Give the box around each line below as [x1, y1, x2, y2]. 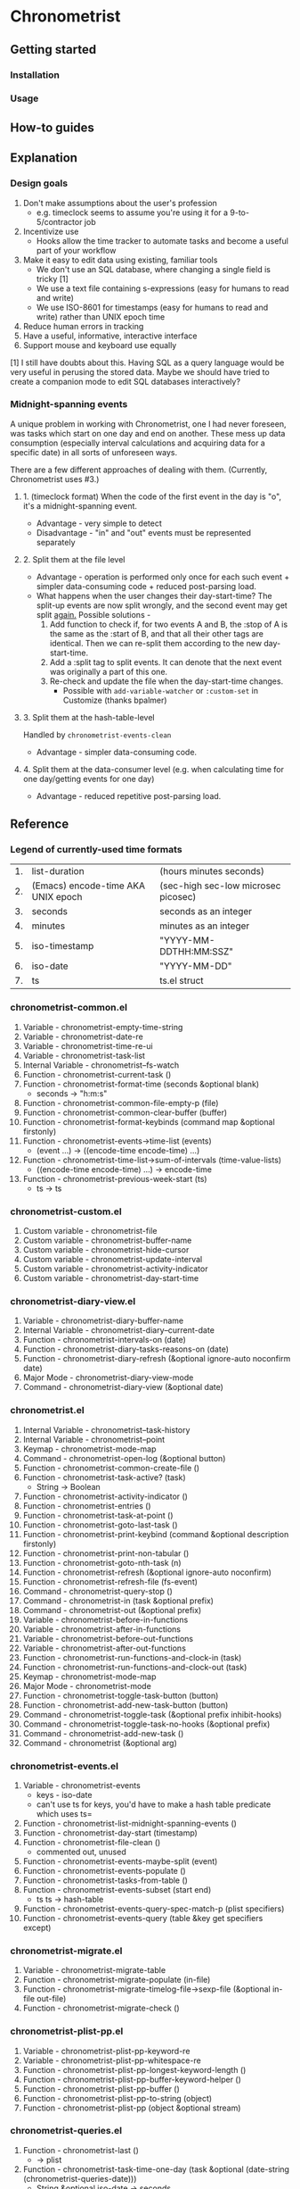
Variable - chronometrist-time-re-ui [22, 1040, 154, 1051]
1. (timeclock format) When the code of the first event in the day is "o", [22, 491, 282, 502]
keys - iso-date [36, 1789, 93, 1800]
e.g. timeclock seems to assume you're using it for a [36, 207, 229, 218]
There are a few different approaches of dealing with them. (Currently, [10, 464, 268, 475]
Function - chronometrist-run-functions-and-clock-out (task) [22, 1661, 247, 1672]
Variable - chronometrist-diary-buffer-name [22, 1315, 184, 1327]
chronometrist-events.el [10, 1760, 119, 1772]
